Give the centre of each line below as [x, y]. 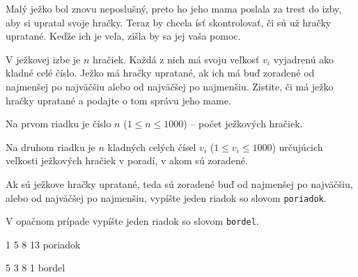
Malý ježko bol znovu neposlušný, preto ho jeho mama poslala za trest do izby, [174, 8]
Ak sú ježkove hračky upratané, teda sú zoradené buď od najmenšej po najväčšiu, [179, 183]
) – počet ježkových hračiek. [243, 124]
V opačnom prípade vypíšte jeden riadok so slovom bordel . [132, 221]
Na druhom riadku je [50, 147]
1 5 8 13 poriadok [43, 244]
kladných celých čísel [152, 147]
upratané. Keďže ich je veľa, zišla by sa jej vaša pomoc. [123, 36]
